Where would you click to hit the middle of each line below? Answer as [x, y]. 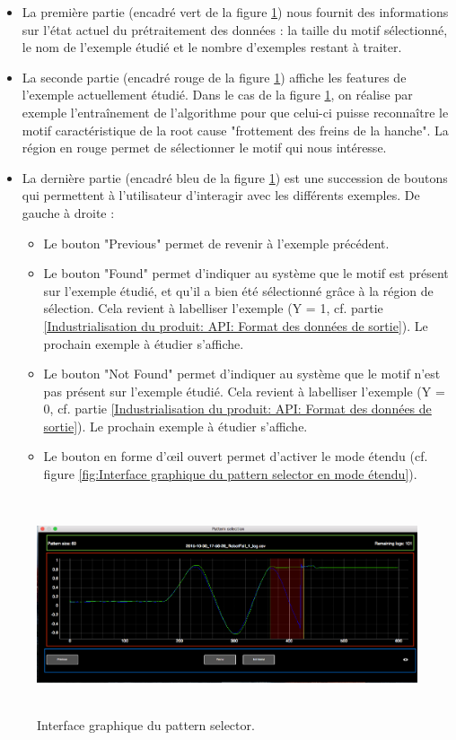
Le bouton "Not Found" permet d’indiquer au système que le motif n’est [242, 374]
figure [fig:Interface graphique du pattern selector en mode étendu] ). [230, 474]
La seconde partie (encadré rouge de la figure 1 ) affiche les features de [214, 77]
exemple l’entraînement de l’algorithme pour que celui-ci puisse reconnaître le [235, 112]
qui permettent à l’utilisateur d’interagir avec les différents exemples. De [221, 195]
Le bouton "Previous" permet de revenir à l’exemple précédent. [216, 243]
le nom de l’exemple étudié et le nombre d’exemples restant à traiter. [212, 47]
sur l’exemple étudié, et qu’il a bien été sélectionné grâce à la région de [238, 290]
